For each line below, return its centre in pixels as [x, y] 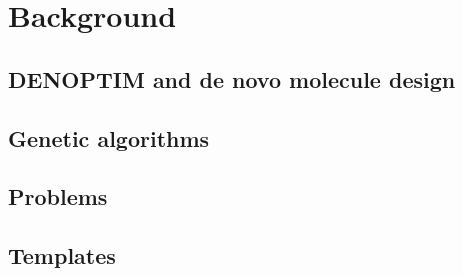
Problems [58, 196]
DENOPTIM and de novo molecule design [232, 78]
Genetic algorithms [109, 137]
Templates [62, 255]
